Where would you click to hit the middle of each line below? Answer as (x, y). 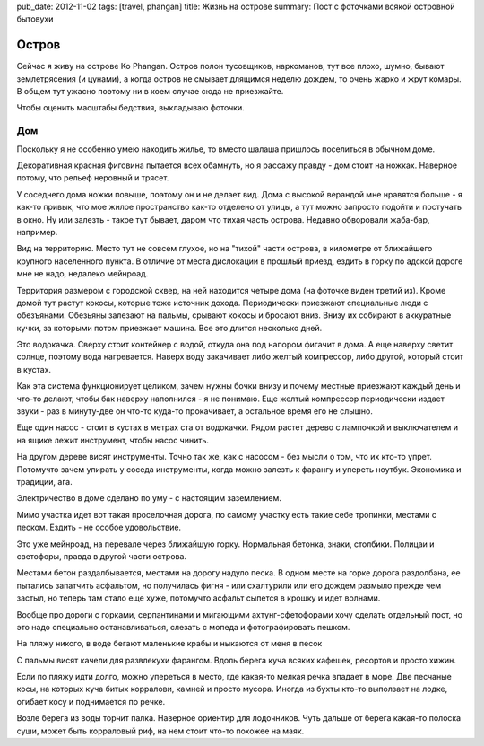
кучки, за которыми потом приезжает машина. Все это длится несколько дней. (169, 328)
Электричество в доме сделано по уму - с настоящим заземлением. (149, 498)
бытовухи (35, 19)
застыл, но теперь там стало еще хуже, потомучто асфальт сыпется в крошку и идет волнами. (199, 598)
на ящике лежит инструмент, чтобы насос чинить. (113, 440)
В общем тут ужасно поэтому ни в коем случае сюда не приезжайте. (150, 92)
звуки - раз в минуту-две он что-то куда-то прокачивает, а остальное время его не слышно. (195, 411)
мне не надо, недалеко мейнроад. (82, 274)
